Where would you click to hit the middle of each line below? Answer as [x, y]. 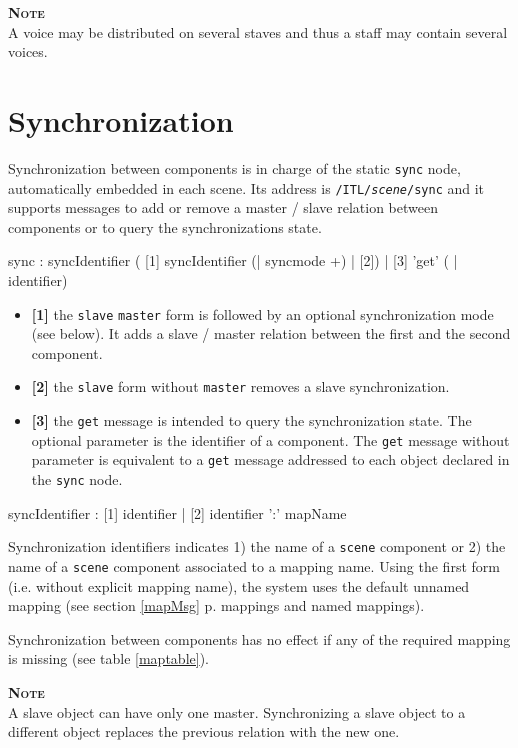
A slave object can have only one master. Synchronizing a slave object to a [237, 711]
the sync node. [77, 479]
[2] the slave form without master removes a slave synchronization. [240, 386]
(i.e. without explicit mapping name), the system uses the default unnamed [239, 585]
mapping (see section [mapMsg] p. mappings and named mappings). [216, 605]
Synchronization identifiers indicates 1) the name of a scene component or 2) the [257, 546]
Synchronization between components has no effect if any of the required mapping [259, 638]
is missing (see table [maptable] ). [108, 658]
